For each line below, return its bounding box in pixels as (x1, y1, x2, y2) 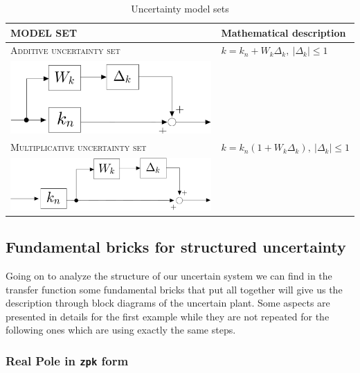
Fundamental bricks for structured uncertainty (6, 236, 346, 257)
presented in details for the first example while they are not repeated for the (6, 309, 330, 323)
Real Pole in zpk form (6, 352, 129, 369)
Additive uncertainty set (10, 43, 120, 57)
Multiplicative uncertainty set (10, 140, 147, 154)
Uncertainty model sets (131, 1, 229, 15)
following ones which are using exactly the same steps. (6, 322, 236, 337)
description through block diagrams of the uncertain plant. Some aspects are (6, 295, 330, 310)
